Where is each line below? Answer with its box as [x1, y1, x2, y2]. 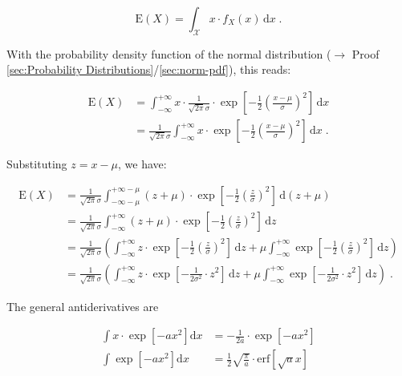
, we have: [118, 156, 167, 172]
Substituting [6, 156, 67, 172]
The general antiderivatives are [6, 297, 159, 314]
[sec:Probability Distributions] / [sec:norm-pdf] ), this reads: [6, 61, 291, 78]
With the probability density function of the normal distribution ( [6, 45, 331, 62]
